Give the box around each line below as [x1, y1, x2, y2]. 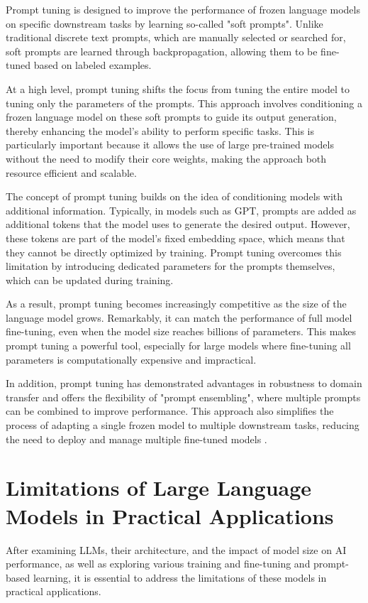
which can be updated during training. [6, 272, 174, 287]
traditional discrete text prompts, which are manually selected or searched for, [6, 30, 346, 45]
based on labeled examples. [33, 58, 152, 72]
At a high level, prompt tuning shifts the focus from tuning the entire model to [6, 81, 350, 96]
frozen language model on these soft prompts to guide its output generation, [6, 109, 337, 124]
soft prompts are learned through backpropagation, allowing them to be [6, 43, 318, 58]
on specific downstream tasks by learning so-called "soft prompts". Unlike [6, 16, 323, 31]
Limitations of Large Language [6, 473, 312, 502]
